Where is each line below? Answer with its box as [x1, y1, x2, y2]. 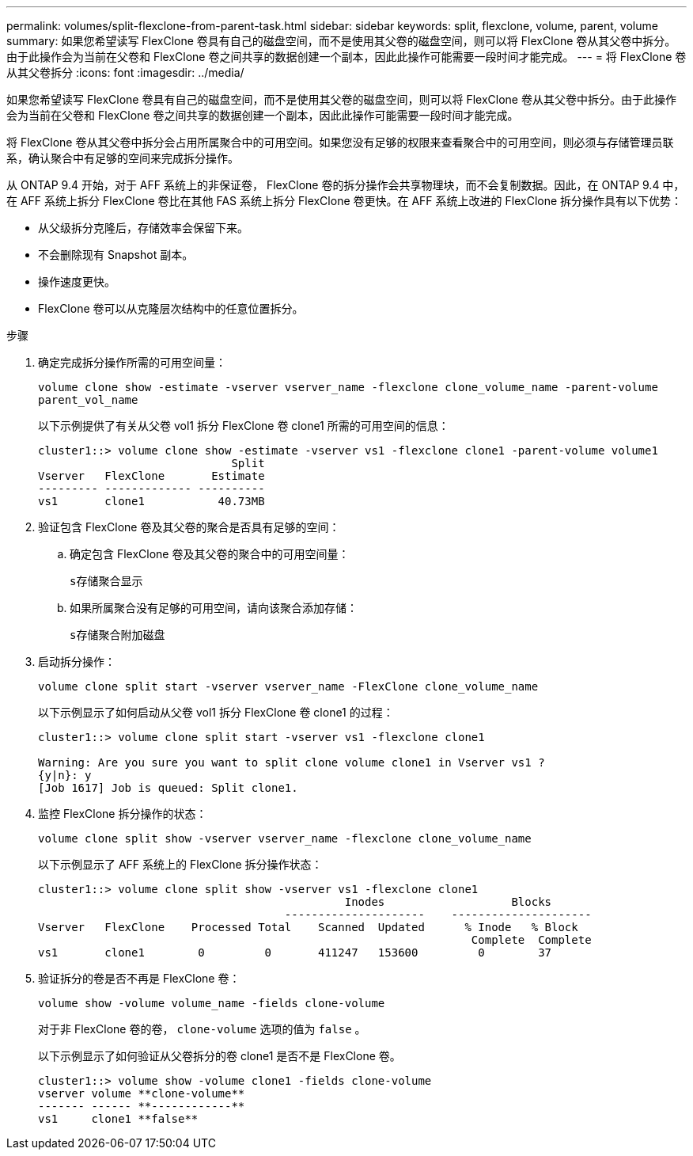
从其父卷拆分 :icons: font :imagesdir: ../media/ [6, 66, 244, 79]
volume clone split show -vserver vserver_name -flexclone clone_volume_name [38, 832, 532, 845]
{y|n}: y [38, 769, 92, 781]
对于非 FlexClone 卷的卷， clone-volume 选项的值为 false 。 [38, 1022, 366, 1036]
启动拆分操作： [38, 655, 116, 668]
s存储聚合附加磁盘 [70, 629, 165, 641]
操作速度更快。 [38, 275, 116, 288]
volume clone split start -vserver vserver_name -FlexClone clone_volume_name [38, 680, 539, 693]
